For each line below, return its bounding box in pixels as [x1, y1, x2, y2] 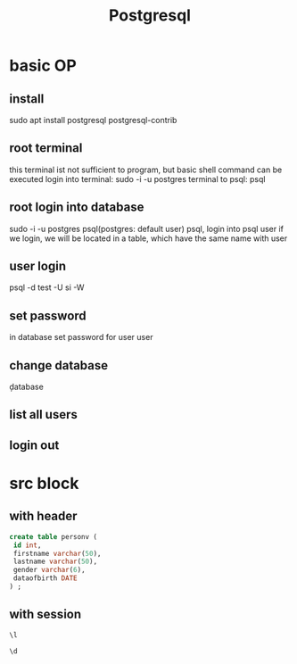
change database [9, 358, 109, 373]
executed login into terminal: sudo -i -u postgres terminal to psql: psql [9, 173, 266, 184]
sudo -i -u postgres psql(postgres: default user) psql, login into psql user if [9, 223, 284, 234]
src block [9, 474, 79, 494]
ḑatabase [9, 381, 45, 393]
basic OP [9, 55, 78, 76]
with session [9, 607, 82, 622]
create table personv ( [9, 532, 98, 541]
